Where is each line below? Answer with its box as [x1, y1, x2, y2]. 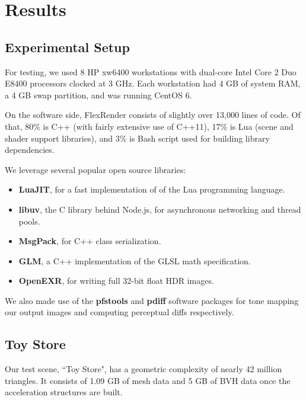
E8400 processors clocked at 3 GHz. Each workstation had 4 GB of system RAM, [5, 77, 301, 89]
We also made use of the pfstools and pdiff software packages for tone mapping [5, 294, 299, 306]
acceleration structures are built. [5, 386, 123, 398]
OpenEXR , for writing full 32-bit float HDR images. [18, 274, 214, 287]
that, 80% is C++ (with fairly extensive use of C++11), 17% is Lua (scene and [5, 120, 294, 132]
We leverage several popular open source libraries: [5, 163, 186, 175]
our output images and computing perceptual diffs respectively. [5, 306, 234, 318]
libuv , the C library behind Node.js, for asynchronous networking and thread [18, 203, 301, 215]
